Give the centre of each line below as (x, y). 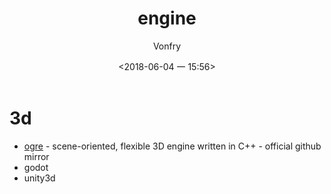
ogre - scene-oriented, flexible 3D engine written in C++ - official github (172, 146)
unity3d (39, 178)
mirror (36, 156)
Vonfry (167, 46)
